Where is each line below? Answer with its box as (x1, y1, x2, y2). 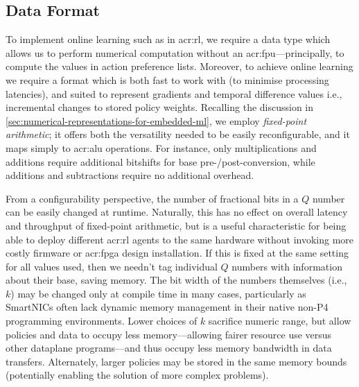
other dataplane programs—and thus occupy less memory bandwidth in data (6, 341, 332, 355)
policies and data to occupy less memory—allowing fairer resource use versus (6, 327, 332, 341)
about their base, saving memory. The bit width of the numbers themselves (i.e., (6, 273, 347, 287)
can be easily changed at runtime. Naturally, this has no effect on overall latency (6, 205, 348, 219)
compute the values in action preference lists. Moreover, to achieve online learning (6, 59, 353, 74)
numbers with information (231, 259, 342, 273)
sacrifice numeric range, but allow (208, 313, 351, 328)
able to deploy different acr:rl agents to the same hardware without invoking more (6, 232, 354, 246)
